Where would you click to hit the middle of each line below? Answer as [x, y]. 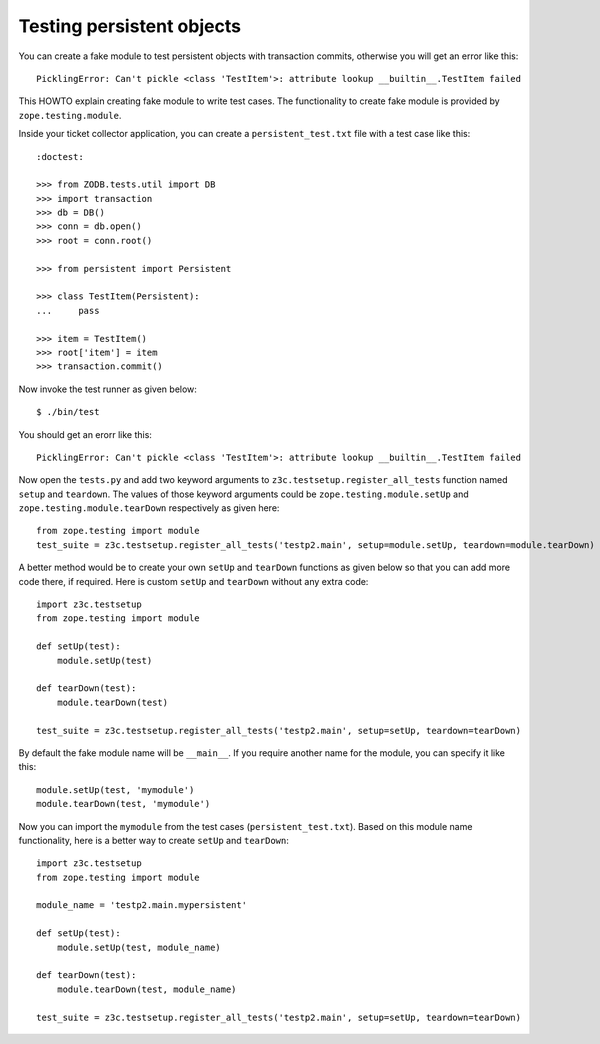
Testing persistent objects [130, 26]
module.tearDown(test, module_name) [146, 989]
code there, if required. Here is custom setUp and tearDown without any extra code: [193, 581]
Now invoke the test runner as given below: [107, 389]
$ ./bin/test [68, 412]
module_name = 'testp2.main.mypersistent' [142, 905]
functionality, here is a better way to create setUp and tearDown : [153, 840]
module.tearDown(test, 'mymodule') [123, 804]
